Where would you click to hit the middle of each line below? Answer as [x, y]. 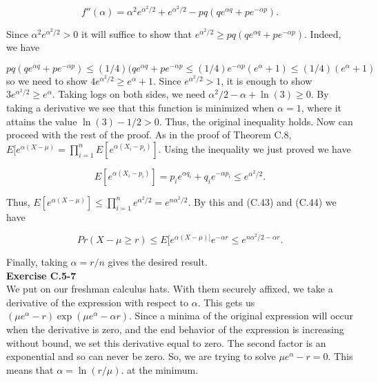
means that [30, 369]
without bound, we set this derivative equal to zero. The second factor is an [166, 342]
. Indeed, [323, 33]
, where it [321, 107]
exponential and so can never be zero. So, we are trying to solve [141, 356]
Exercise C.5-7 [41, 275]
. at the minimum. [160, 369]
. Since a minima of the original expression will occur [241, 316]
